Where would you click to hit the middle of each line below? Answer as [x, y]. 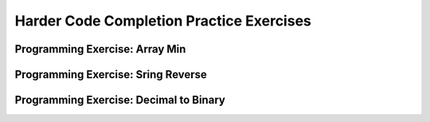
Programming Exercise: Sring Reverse [111, 75]
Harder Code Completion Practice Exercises [163, 21]
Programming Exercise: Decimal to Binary [120, 100]
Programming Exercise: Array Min [100, 49]
